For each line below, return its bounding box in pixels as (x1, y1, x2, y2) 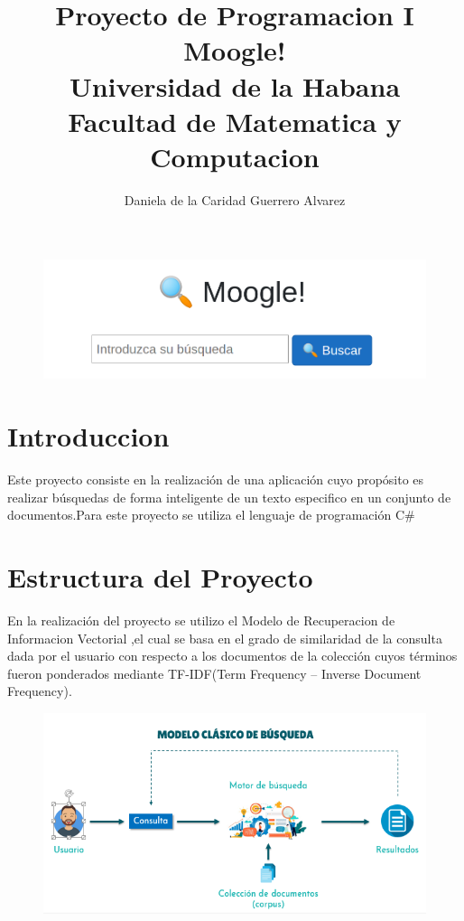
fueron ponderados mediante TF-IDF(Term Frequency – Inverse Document (7, 663, 422, 682)
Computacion (150, 137, 320, 174)
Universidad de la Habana (69, 67, 401, 104)
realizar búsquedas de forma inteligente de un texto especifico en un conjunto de (7, 487, 451, 506)
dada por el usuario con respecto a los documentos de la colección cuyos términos (7, 646, 458, 665)
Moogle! (183, 32, 286, 69)
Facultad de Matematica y (68, 102, 402, 139)
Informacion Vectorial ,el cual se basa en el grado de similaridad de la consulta (7, 628, 442, 647)
